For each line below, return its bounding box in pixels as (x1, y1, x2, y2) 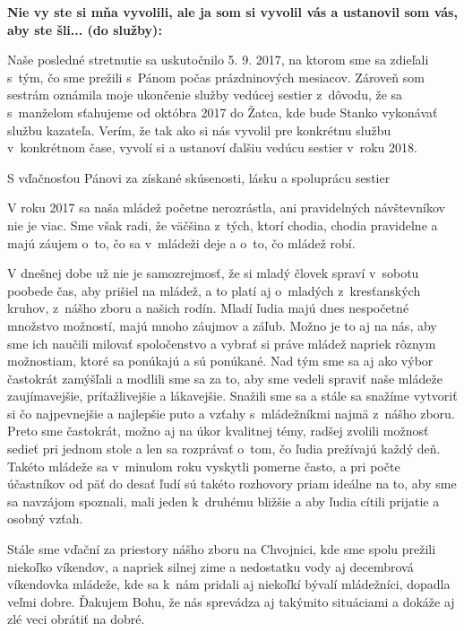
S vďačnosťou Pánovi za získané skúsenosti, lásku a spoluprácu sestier (7, 168, 391, 186)
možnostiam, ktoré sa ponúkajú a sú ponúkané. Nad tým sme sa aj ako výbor (7, 351, 434, 370)
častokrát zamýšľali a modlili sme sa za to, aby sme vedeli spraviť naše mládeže (7, 368, 443, 387)
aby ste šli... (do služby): (7, 20, 162, 39)
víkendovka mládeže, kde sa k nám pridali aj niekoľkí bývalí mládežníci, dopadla (7, 575, 451, 593)
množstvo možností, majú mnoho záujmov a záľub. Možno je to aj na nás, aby (7, 315, 437, 334)
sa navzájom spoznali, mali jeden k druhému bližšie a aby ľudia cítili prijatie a (7, 491, 440, 510)
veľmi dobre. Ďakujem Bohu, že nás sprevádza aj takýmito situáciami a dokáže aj (7, 592, 455, 610)
